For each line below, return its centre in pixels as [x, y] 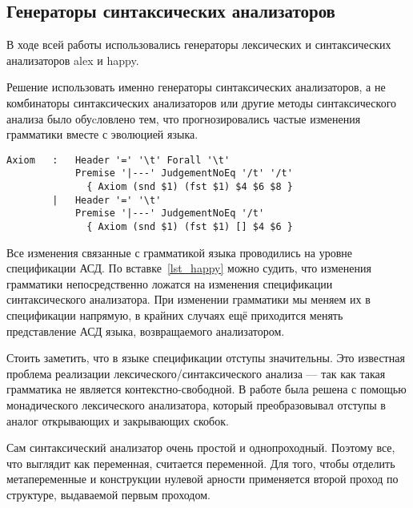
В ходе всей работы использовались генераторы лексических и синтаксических [199, 44]
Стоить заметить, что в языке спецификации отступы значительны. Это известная [206, 358]
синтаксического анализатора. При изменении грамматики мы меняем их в [188, 299]
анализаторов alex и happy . [73, 60]
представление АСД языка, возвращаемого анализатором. [146, 331]
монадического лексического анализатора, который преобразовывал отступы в [196, 405]
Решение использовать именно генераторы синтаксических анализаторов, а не [196, 87]
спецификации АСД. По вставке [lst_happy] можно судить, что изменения [189, 268]
